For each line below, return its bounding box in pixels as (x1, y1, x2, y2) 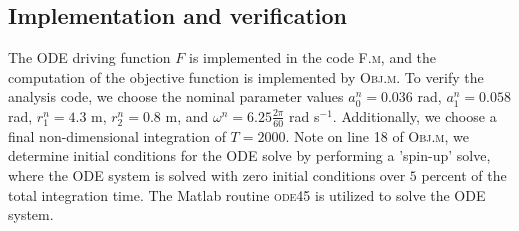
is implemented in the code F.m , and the (188, 47, 437, 68)
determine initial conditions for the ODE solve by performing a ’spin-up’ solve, (8, 145, 491, 166)
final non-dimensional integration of (8, 125, 226, 146)
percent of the (421, 165, 507, 185)
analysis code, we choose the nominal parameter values (8, 86, 344, 107)
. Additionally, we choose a (332, 105, 497, 126)
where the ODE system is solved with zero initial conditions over (8, 165, 406, 185)
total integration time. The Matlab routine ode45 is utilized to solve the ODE (8, 184, 486, 205)
